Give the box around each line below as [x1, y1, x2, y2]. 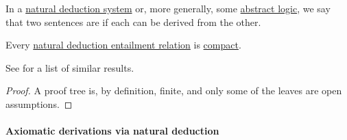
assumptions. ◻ [5, 96, 73, 111]
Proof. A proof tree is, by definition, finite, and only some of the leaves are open [5, 83, 342, 98]
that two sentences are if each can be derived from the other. [5, 14, 261, 29]
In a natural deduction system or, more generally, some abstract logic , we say [5, 1, 331, 15]
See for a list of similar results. [5, 60, 134, 74]
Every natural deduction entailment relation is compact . [5, 38, 241, 52]
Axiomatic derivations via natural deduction [5, 124, 219, 138]
